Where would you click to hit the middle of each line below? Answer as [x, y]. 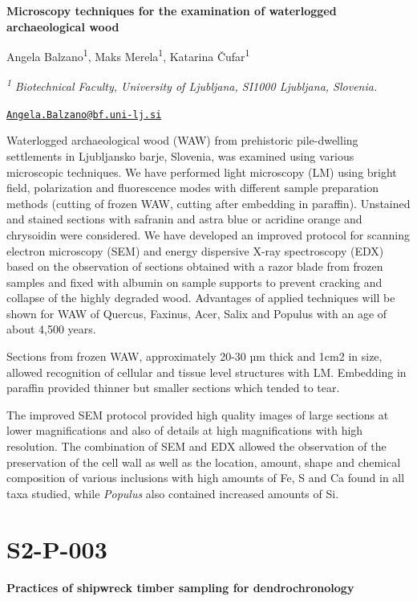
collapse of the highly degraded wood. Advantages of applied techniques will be [201, 298]
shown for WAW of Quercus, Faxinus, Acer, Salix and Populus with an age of [197, 313]
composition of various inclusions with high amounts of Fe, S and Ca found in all [206, 478]
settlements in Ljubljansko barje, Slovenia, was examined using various [180, 155]
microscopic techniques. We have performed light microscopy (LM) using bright [202, 172]
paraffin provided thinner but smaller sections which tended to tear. [173, 388]
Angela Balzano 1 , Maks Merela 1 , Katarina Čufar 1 [128, 55]
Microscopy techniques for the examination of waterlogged [172, 10]
